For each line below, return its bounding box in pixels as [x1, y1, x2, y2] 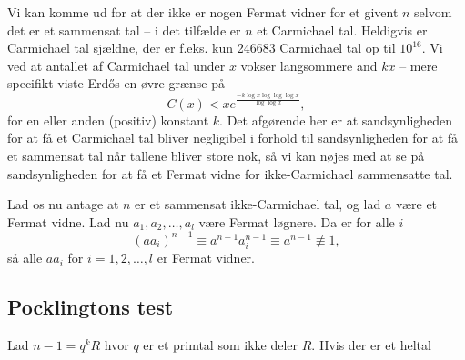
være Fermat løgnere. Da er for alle [198, 212, 395, 231]
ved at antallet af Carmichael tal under [7, 55, 226, 75]
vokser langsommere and [240, 55, 378, 75]
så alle [7, 248, 43, 267]
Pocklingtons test [7, 293, 174, 321]
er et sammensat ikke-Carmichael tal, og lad [135, 195, 381, 214]
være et [395, 195, 438, 214]
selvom [414, 3, 452, 21]
